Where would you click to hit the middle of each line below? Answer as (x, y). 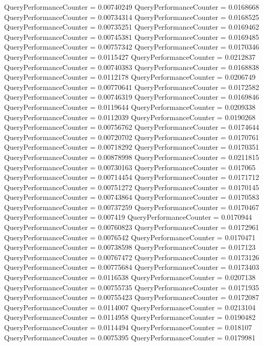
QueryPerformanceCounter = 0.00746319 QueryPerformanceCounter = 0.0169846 (132, 97)
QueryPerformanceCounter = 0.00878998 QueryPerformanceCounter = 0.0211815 (132, 157)
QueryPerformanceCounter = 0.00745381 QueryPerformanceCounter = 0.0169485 (132, 37)
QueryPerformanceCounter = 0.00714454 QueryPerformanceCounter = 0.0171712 (132, 177)
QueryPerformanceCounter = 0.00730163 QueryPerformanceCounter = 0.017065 (130, 167)
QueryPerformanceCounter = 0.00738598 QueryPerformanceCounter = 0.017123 (130, 247)
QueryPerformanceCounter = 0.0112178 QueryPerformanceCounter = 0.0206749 (130, 77)
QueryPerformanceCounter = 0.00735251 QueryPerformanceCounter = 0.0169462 (132, 27)
